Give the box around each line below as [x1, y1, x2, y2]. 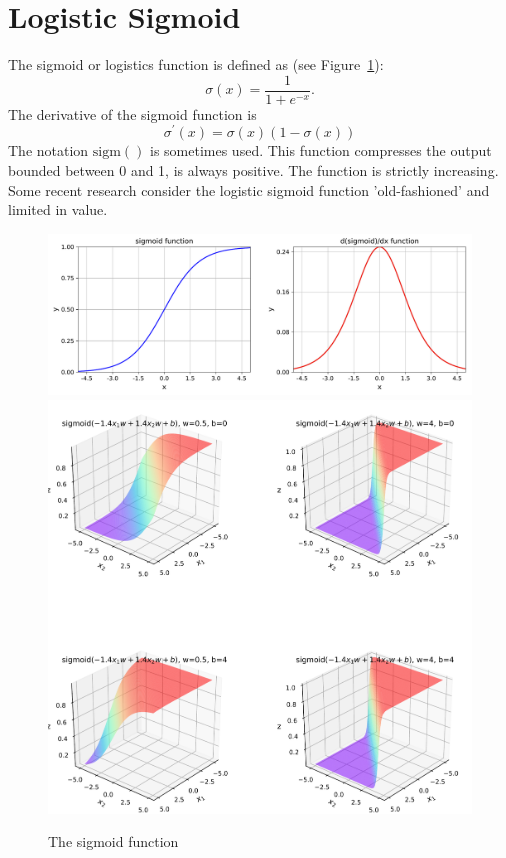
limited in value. [8, 199, 108, 220]
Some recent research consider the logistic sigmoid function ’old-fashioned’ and [8, 179, 490, 200]
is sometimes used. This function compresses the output [150, 140, 492, 161]
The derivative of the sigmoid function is [8, 103, 257, 124]
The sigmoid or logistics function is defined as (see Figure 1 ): [8, 54, 384, 75]
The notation [8, 140, 89, 161]
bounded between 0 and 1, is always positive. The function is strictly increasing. [8, 160, 499, 181]
